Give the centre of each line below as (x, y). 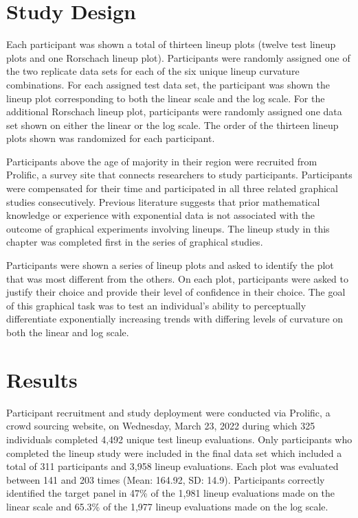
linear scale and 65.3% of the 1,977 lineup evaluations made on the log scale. (167, 506)
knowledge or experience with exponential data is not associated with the (161, 215)
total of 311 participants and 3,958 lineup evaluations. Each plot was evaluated (172, 466)
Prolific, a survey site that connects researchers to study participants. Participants (179, 175)
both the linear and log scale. (68, 332)
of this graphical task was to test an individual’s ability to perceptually (156, 305)
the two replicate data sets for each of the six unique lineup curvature (153, 71)
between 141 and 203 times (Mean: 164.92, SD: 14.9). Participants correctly (166, 479)
